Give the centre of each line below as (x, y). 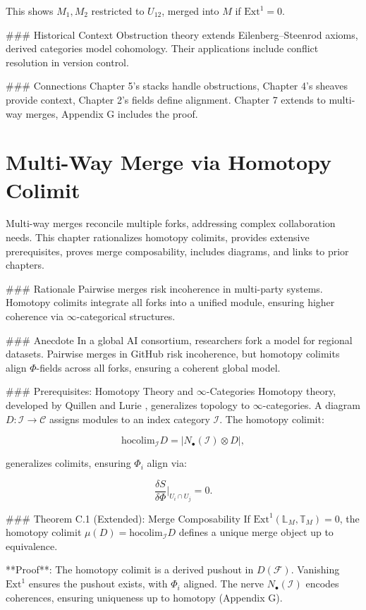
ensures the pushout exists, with (98, 584)
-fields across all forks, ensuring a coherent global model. (158, 367)
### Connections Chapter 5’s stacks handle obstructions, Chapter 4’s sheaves (177, 86)
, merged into (190, 11)
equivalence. (32, 545)
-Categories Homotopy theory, (271, 391)
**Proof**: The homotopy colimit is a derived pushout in (130, 569)
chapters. (25, 265)
